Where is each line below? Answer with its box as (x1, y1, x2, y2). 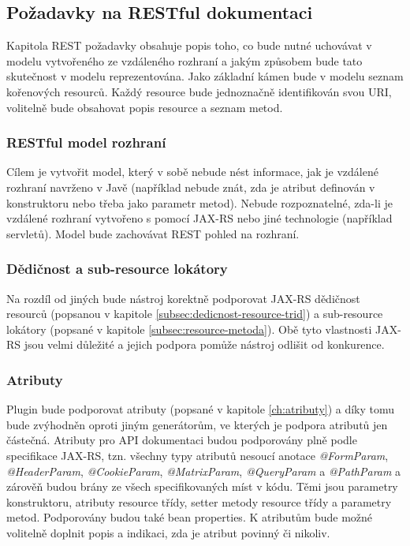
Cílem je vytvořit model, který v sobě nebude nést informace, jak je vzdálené (6, 163, 378, 180)
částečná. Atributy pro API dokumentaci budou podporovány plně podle (6, 432, 357, 448)
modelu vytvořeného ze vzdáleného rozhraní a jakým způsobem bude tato (6, 52, 363, 69)
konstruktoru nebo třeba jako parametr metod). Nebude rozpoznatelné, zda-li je (6, 194, 393, 211)
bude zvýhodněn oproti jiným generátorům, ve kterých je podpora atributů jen (6, 416, 388, 432)
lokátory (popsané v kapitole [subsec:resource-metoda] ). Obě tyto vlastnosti (6, 320, 372, 337)
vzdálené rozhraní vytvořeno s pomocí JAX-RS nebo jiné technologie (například (6, 210, 393, 226)
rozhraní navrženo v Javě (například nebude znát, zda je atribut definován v (6, 178, 375, 195)
